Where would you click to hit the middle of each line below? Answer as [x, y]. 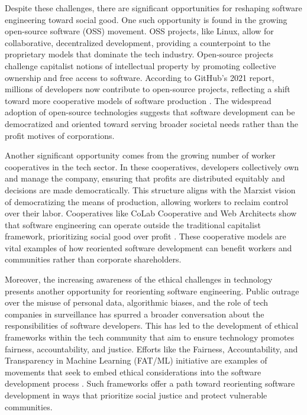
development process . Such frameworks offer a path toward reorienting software [150, 383]
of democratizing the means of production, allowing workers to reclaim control [147, 201]
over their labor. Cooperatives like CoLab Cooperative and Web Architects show [151, 213]
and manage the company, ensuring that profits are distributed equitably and [145, 178]
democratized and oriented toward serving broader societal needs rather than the [151, 123]
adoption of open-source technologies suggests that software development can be [150, 112]
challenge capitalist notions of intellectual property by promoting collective [140, 65]
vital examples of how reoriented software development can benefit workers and [148, 247]
